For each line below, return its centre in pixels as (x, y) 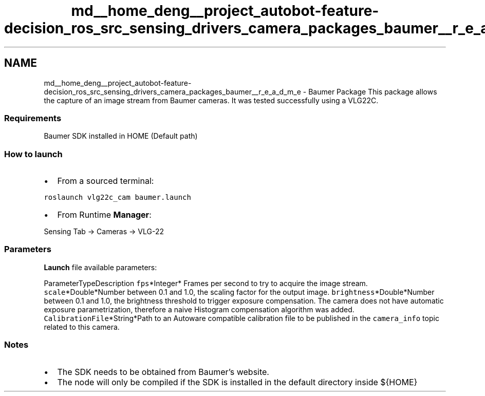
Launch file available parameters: (100, 267)
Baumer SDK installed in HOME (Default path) (121, 136)
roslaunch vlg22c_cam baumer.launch (117, 197)
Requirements (33, 118)
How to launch (33, 154)
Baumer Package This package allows (373, 91)
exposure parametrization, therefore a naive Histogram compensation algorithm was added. (199, 309)
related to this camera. (82, 327)
